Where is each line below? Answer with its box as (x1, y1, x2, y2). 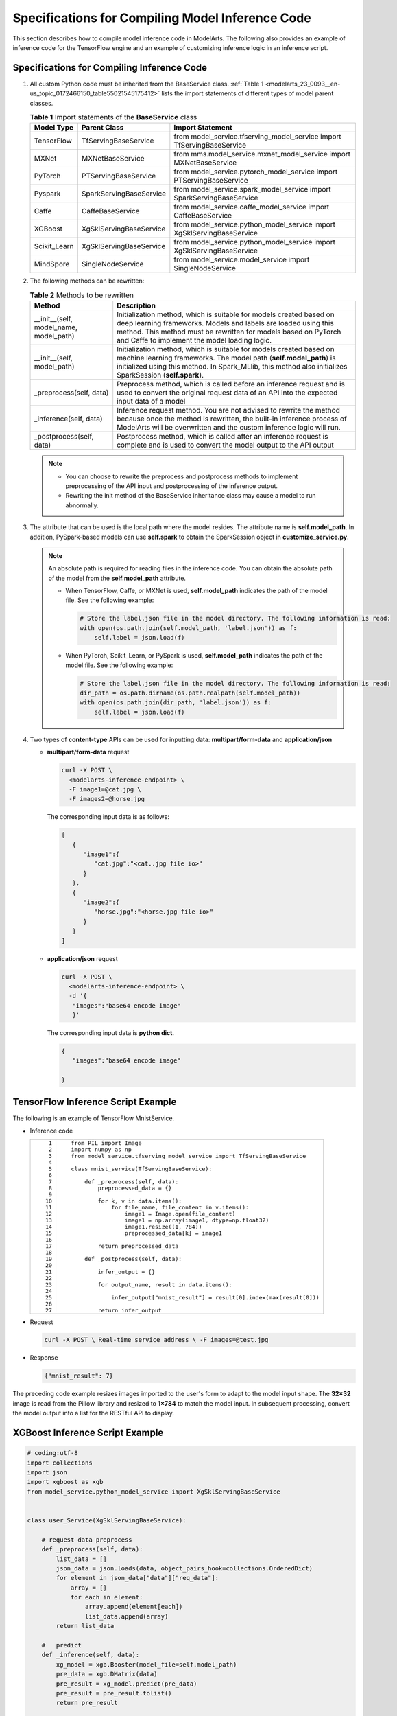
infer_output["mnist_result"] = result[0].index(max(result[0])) (110, 1294, 320, 1301)
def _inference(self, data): (41, 1651, 140, 1659)
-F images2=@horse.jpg (69, 795, 145, 803)
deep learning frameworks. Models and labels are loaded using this (117, 318, 334, 328)
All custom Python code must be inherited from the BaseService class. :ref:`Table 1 (29, 80, 264, 88)
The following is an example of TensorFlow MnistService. (12, 1114, 175, 1122)
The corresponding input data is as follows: (47, 813, 169, 821)
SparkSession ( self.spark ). (117, 371, 204, 380)
